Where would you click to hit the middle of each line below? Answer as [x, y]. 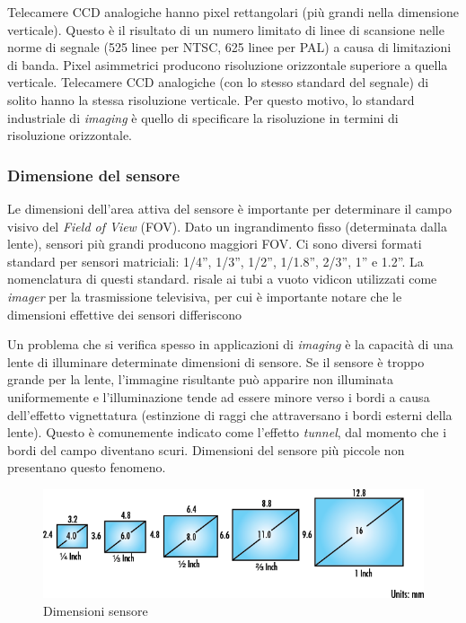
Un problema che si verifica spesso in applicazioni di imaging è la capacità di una [230, 344]
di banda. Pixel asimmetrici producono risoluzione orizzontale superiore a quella [228, 64]
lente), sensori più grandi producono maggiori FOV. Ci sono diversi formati [215, 244]
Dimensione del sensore [94, 175]
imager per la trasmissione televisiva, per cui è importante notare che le [205, 296]
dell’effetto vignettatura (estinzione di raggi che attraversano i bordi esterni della [230, 414]
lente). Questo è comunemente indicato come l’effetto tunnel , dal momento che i [227, 432]
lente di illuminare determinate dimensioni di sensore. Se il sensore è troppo [216, 361]
